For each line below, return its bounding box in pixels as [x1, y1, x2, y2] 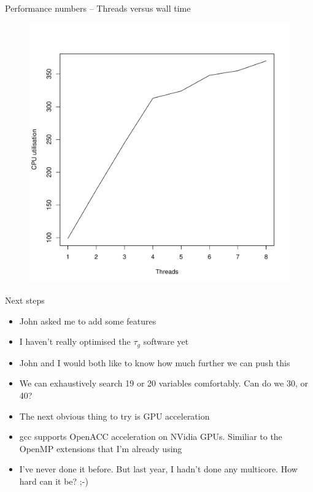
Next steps [5, 294, 45, 307]
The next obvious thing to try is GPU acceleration [19, 409, 210, 422]
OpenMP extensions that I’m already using [19, 442, 182, 455]
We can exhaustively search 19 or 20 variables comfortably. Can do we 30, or [19, 377, 308, 390]
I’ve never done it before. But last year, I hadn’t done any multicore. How [19, 463, 298, 475]
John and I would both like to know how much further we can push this [19, 356, 290, 369]
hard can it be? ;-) [19, 474, 88, 487]
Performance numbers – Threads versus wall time [5, 2, 191, 14]
